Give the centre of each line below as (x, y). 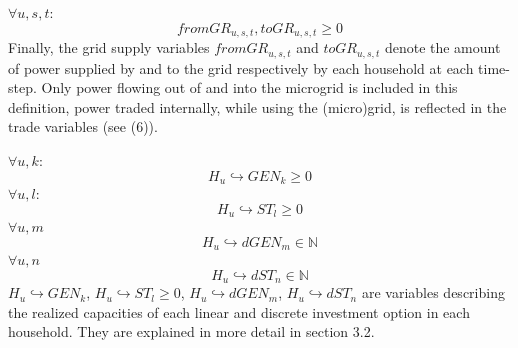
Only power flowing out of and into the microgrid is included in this (249, 87)
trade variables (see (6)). (83, 126)
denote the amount (442, 47)
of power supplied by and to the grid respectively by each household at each (241, 67)
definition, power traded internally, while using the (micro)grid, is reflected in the (257, 106)
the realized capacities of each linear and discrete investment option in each (239, 311)
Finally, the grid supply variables (109, 47)
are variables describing (433, 292)
